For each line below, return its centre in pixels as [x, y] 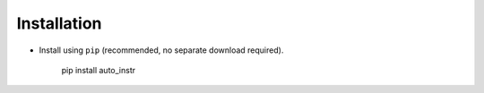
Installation [59, 23]
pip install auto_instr [99, 70]
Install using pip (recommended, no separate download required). [161, 50]
